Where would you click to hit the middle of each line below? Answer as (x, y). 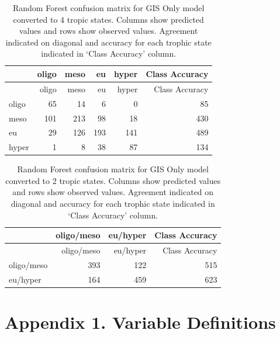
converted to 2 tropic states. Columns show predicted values (113, 180)
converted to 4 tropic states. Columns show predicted (108, 19)
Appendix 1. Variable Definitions (140, 322)
